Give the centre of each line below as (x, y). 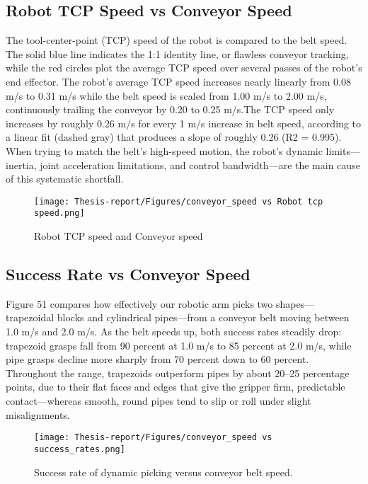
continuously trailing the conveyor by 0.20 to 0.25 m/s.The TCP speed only (170, 109)
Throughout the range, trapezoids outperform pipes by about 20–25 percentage (178, 373)
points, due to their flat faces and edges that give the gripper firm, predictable (176, 387)
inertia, (21, 165)
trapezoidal (30, 317)
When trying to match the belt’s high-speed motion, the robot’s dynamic (164, 150)
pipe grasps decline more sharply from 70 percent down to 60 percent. (157, 359)
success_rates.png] (80, 449)
